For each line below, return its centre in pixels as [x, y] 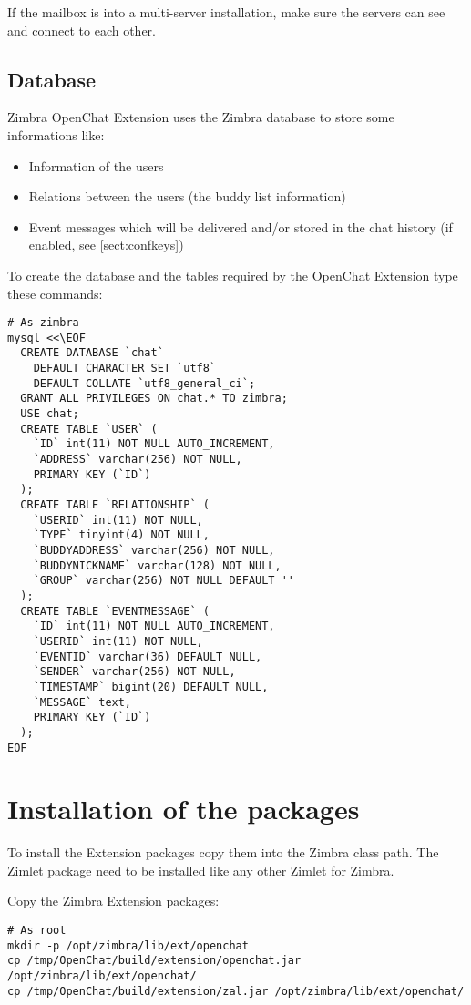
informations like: [56, 134]
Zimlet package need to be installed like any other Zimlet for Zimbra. [201, 870]
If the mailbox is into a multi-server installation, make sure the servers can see [226, 12]
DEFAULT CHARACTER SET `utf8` [125, 369]
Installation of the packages [184, 809]
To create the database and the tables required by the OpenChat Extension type [233, 275]
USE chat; [50, 414]
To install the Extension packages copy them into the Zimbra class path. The [223, 852]
